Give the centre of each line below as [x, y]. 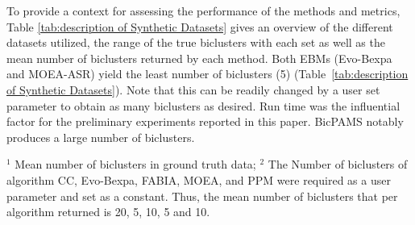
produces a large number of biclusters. [101, 137]
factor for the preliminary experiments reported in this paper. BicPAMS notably [205, 121]
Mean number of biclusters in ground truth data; [135, 164]
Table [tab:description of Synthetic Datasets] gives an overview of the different [200, 26]
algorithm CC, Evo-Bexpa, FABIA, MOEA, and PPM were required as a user [199, 179]
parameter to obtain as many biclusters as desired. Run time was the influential [203, 105]
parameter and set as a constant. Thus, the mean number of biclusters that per [202, 196]
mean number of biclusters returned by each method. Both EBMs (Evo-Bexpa [199, 58]
